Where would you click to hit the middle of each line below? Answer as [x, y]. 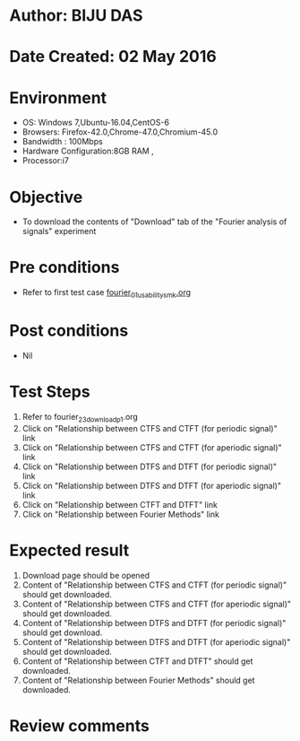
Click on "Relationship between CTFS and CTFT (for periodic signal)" [150, 428]
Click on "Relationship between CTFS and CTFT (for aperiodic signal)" [152, 447]
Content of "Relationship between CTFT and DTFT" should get [137, 661]
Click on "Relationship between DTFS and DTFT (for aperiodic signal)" [152, 485]
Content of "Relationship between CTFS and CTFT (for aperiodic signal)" [157, 604]
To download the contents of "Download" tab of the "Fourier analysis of [154, 222]
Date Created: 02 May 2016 [113, 57]
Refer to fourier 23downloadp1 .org [80, 418]
